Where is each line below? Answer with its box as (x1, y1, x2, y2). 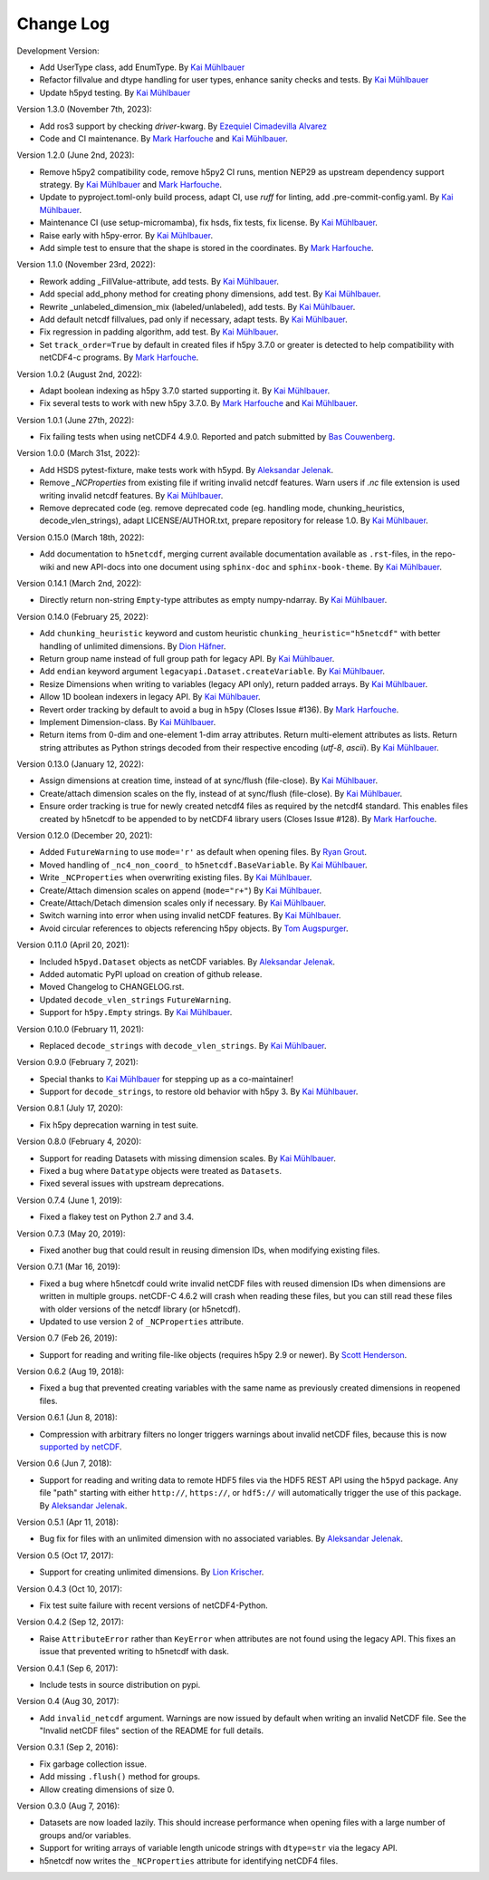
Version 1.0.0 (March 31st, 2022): (16, 448, 140, 459)
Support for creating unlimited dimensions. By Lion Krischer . (39, 1566, 264, 1577)
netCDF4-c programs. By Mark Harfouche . (39, 352, 199, 363)
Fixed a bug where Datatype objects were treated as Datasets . (39, 1166, 283, 1177)
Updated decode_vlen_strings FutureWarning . (39, 993, 232, 1005)
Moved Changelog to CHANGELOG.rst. (39, 982, 185, 993)
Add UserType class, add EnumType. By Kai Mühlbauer (39, 62, 245, 73)
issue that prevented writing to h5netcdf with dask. (39, 1646, 230, 1657)
